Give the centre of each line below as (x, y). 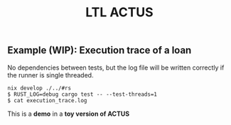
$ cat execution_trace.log (47, 100)
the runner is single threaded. (50, 75)
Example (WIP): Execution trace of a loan (100, 50)
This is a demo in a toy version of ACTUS (69, 114)
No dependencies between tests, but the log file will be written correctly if (116, 67)
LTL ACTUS (119, 12)
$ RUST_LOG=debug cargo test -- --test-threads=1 (82, 94)
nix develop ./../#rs (39, 88)
